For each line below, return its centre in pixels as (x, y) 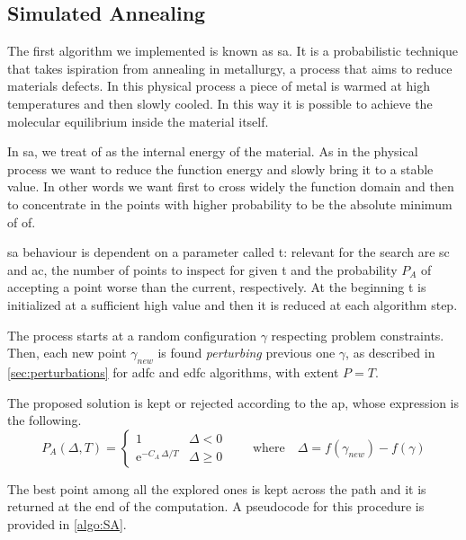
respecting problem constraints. (358, 335)
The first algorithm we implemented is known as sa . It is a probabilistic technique (233, 51)
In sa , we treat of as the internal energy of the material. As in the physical (213, 151)
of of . (22, 221)
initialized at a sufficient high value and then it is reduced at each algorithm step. (233, 304)
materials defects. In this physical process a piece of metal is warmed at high (219, 86)
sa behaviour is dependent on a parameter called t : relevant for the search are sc (229, 252)
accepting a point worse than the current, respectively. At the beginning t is (217, 287)
